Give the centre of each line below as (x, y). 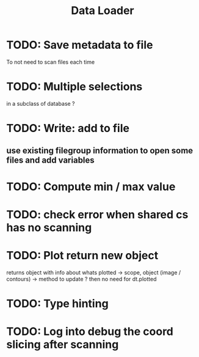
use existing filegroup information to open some (100, 151)
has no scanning (49, 227)
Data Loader (103, 11)
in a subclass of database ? (41, 103)
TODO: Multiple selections (74, 87)
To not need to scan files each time (51, 62)
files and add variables (50, 160)
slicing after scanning (63, 344)
